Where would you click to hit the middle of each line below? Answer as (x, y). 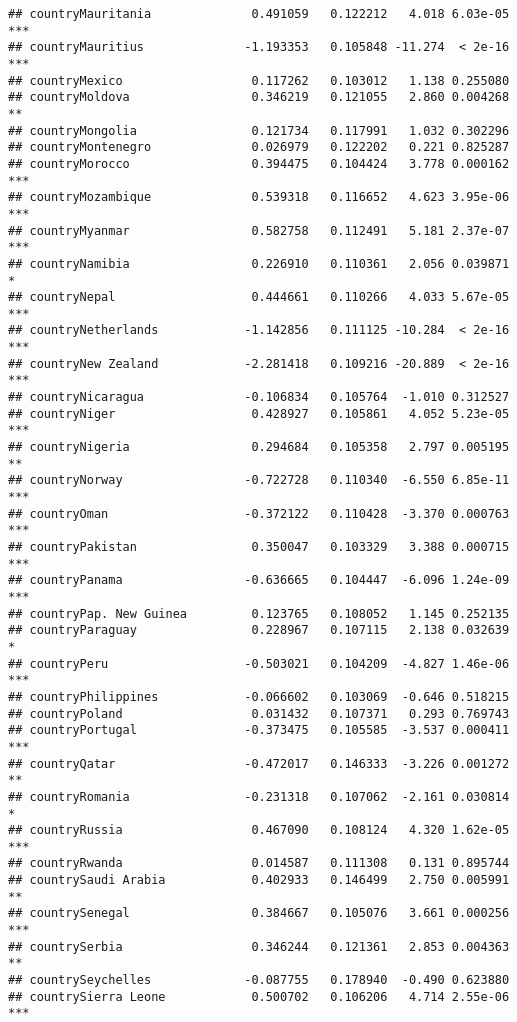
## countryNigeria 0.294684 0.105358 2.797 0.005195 (259, 447)
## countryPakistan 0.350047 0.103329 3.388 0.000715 (259, 547)
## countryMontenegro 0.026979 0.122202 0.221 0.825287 (259, 147)
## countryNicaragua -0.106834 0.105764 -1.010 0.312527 (259, 397)
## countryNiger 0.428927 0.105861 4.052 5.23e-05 (259, 413)
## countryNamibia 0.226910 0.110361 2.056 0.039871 (259, 263)
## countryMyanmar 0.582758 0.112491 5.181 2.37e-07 (259, 230)
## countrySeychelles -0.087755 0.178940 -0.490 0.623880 (259, 980)
